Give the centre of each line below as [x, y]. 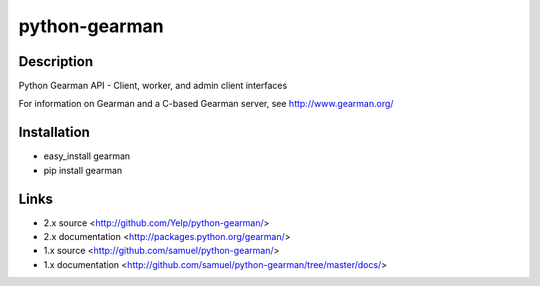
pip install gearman [83, 170]
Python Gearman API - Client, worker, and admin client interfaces [153, 86]
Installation [54, 132]
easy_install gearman [87, 156]
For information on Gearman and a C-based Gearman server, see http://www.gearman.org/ [206, 104]
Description [56, 61]
